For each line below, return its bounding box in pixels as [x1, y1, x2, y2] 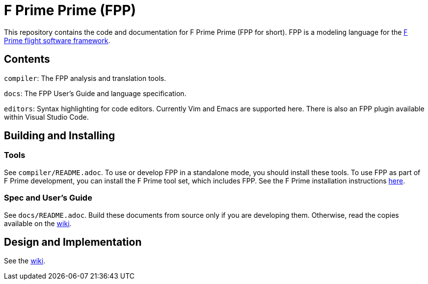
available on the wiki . [4, 219, 72, 228]
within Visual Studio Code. [4, 112, 89, 121]
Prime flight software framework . [4, 36, 110, 45]
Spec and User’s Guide [4, 193, 92, 203]
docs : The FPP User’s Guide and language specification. [4, 89, 187, 98]
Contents [4, 53, 50, 66]
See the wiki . [4, 257, 46, 265]
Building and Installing [4, 129, 115, 142]
